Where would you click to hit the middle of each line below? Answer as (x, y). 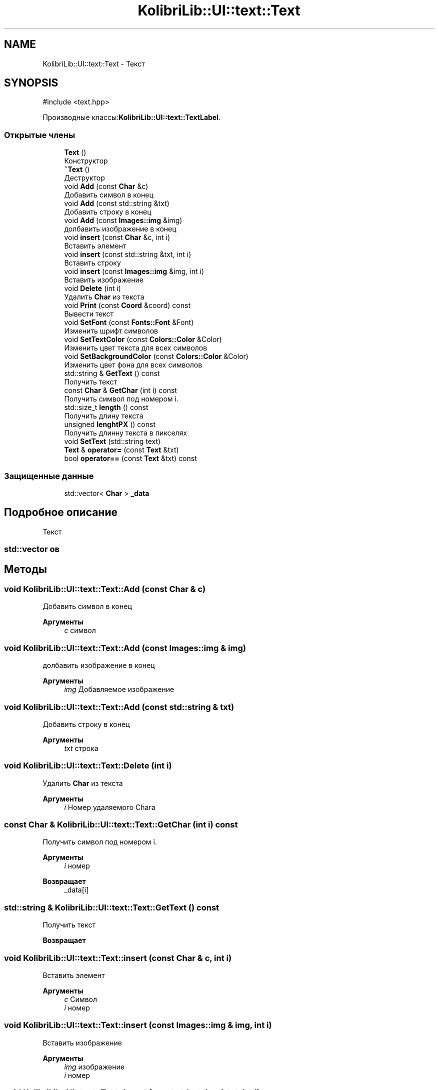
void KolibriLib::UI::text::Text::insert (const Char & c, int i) (118, 958)
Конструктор (86, 161)
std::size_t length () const (106, 407)
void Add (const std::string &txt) (117, 203)
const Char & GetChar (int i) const (120, 390)
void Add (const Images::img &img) (123, 220)
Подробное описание (61, 512)
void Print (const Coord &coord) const (127, 305)
